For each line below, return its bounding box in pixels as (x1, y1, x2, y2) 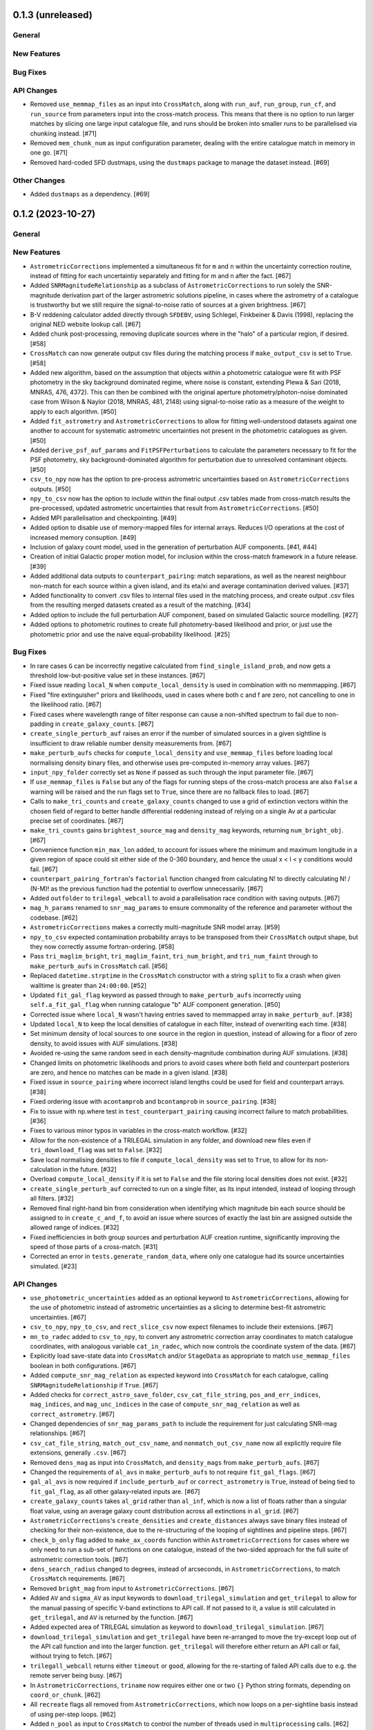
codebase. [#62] (30, 913, 78, 922)
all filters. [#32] (30, 1194, 74, 1203)
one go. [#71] (30, 149, 68, 157)
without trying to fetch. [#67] (30, 1652, 113, 1660)
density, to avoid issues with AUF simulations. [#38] (30, 1039, 178, 1048)
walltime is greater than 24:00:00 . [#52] (30, 981, 147, 990)
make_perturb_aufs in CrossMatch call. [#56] (30, 962, 168, 970)
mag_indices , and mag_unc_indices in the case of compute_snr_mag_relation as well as (30, 1400, 300, 1408)
